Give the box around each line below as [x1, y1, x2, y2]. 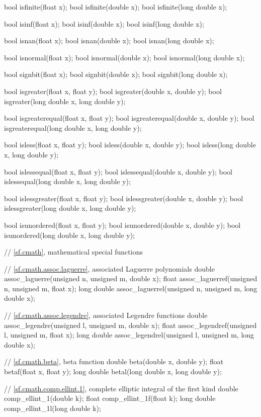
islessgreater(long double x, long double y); [4, 203, 136, 213]
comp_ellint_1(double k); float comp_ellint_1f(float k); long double [4, 393, 216, 403]
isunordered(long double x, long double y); [4, 229, 135, 240]
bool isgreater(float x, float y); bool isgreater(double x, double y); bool [4, 86, 222, 96]
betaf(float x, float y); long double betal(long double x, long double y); [4, 366, 222, 377]
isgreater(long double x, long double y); [4, 96, 126, 106]
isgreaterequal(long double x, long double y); [4, 122, 142, 133]
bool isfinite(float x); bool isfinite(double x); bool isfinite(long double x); [4, 2, 227, 12]
